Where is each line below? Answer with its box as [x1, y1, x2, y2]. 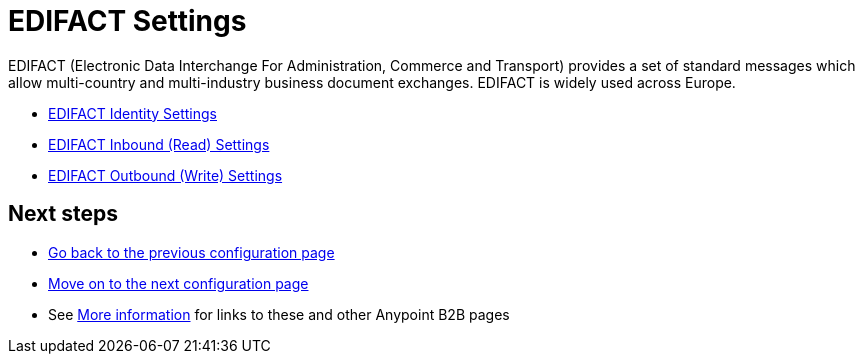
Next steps [8, 201, 118, 227]
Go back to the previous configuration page [48, 243, 335, 261]
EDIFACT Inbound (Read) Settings [48, 135, 270, 153]
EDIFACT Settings [8, 4, 247, 38]
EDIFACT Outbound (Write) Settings [48, 166, 283, 184]
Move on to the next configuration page [48, 274, 309, 292]
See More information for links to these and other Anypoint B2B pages [48, 305, 510, 323]
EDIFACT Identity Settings [48, 104, 217, 122]
